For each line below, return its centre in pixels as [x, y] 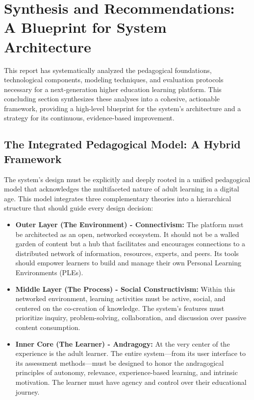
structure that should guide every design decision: [79, 208]
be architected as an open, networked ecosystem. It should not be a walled [127, 234]
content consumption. [48, 327]
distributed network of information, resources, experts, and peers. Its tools [127, 253]
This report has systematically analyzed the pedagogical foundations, [108, 70]
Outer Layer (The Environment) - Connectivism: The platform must [129, 224]
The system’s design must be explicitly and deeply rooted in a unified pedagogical [127, 179]
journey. [27, 391]
